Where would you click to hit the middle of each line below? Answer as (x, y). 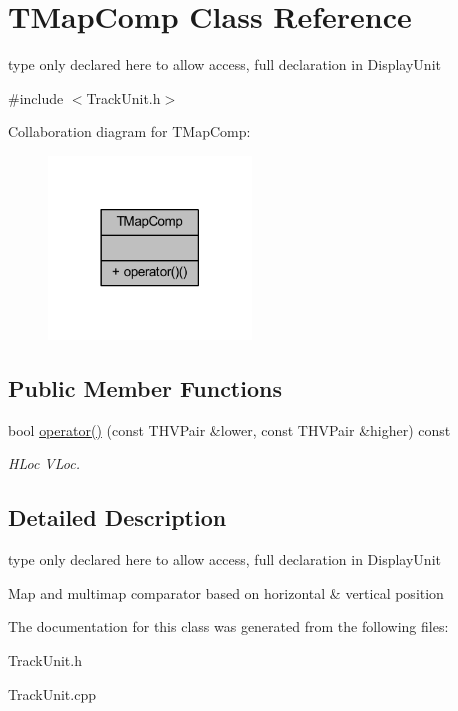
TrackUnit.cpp (52, 693)
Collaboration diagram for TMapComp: (129, 131)
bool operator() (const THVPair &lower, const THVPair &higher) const (229, 429)
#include (36, 97)
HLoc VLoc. (44, 463)
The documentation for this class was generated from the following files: (228, 626)
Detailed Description (117, 517)
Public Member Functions (145, 388)
